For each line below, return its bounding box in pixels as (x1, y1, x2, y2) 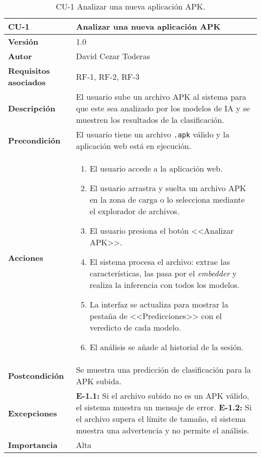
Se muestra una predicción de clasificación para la (76, 364, 251, 375)
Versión (8, 36, 39, 47)
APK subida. (76, 375, 121, 387)
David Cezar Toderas (76, 50, 150, 62)
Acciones (8, 252, 43, 263)
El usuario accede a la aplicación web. (89, 163, 223, 174)
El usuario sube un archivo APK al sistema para (76, 91, 246, 102)
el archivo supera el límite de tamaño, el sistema (76, 413, 246, 424)
